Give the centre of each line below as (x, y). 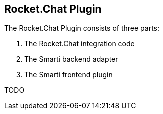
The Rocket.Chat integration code (79, 44)
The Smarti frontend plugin (68, 75)
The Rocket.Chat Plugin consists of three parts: (82, 28)
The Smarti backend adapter (71, 59)
